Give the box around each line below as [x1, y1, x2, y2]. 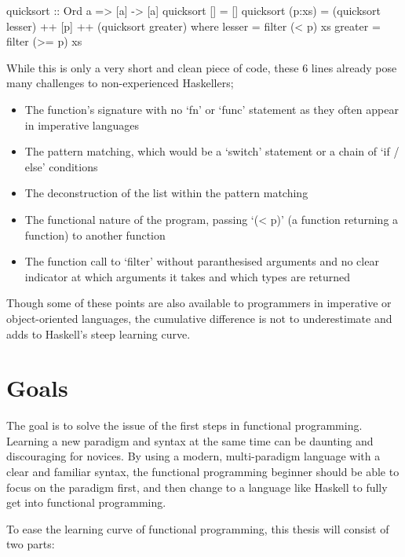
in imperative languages [24, 116, 139, 133]
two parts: [6, 536, 55, 552]
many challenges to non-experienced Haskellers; [6, 75, 234, 91]
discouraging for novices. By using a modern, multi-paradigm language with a [6, 448, 381, 464]
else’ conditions [24, 158, 98, 174]
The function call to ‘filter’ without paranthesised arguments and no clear [24, 253, 379, 269]
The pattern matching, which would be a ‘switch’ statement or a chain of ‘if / [24, 143, 400, 159]
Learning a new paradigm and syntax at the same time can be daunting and [6, 432, 374, 449]
